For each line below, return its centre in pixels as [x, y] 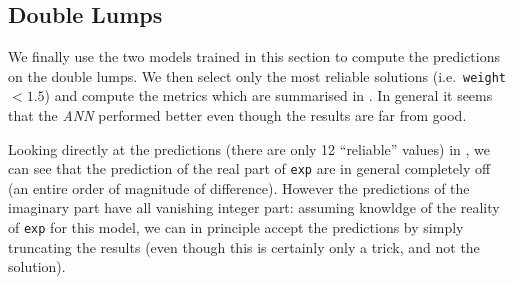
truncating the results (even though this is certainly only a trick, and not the [244, 246]
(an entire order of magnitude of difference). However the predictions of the [239, 187]
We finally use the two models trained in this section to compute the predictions [254, 56]
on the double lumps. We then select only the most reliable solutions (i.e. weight [257, 75]
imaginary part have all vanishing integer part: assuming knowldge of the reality [254, 207]
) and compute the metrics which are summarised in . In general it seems [268, 95]
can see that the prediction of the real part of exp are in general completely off [249, 168]
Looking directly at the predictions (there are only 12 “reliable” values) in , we [249, 148]
